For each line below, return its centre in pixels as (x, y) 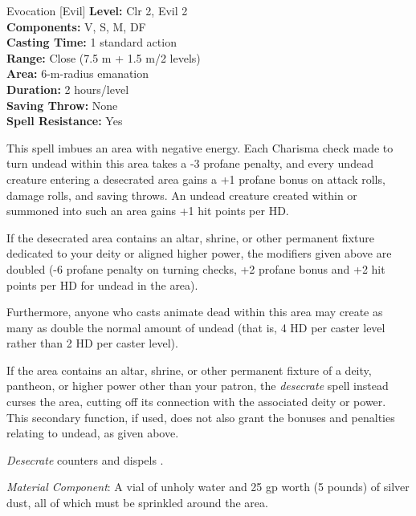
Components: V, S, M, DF (76, 26)
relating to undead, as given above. (93, 433)
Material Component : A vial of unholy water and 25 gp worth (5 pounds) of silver (208, 487)
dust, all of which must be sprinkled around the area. (137, 503)
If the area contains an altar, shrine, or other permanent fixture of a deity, (189, 370)
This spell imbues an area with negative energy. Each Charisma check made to (200, 147)
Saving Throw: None (62, 105)
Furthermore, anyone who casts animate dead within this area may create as (195, 312)
